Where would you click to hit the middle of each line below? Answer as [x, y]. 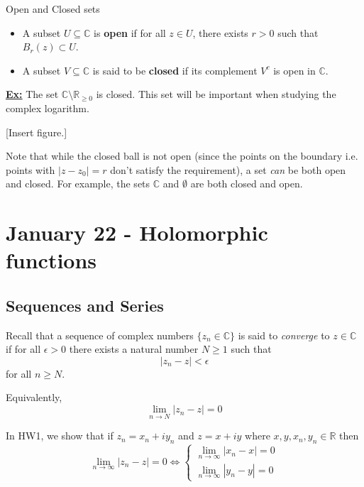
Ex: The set [32, 94]
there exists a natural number [134, 349]
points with [31, 169]
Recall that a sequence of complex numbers [100, 335]
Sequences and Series [85, 305]
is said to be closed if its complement [175, 70]
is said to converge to [284, 335]
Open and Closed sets [53, 9]
